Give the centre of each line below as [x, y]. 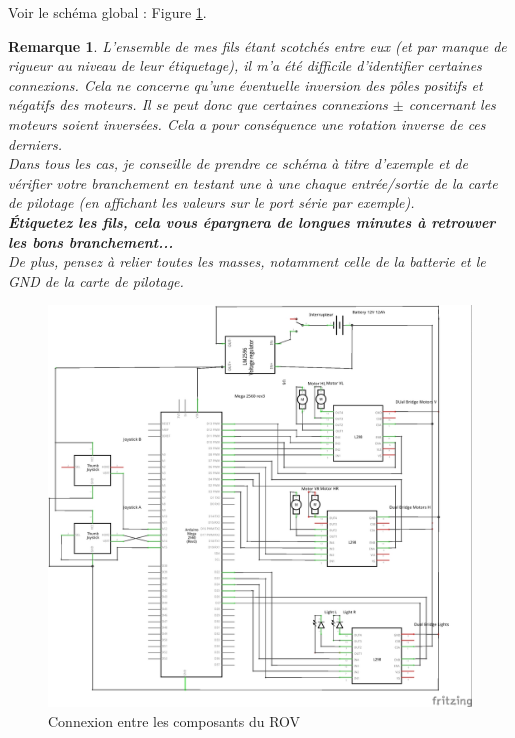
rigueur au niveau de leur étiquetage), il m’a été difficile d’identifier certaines [245, 65]
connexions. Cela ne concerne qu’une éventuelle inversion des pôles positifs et [245, 84]
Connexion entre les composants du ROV [174, 720]
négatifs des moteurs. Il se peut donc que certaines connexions [198, 104]
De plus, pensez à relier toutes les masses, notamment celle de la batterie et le [247, 261]
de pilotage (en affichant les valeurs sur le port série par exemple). [211, 202]
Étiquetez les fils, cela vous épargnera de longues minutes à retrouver [252, 221]
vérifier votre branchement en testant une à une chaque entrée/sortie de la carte [253, 182]
